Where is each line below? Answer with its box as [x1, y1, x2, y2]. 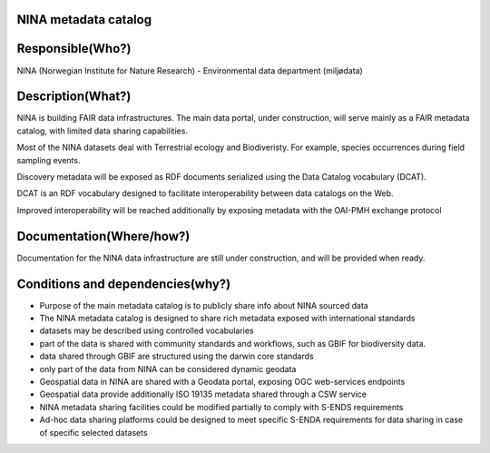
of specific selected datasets [39, 427, 149, 438]
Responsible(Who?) [16, 41, 132, 56]
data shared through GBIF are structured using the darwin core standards [39, 350, 314, 362]
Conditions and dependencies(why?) [16, 276, 231, 291]
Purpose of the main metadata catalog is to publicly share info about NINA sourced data [39, 300, 369, 310]
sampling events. [16, 154, 81, 165]
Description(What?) [16, 89, 132, 104]
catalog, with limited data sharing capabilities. [16, 125, 188, 136]
